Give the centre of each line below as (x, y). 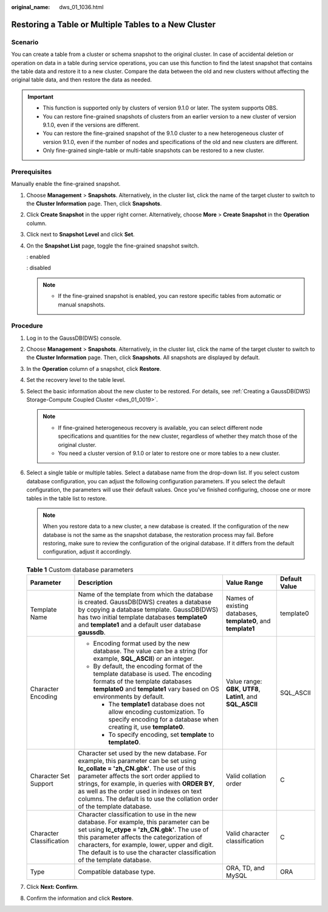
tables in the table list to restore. (67, 498)
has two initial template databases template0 (143, 617)
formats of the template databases (142, 682)
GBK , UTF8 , (243, 689)
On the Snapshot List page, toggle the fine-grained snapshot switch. (113, 246)
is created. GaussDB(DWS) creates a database (145, 602)
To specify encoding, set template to (161, 734)
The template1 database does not (157, 704)
